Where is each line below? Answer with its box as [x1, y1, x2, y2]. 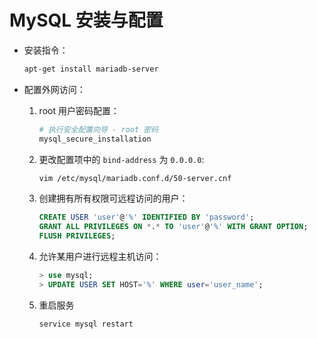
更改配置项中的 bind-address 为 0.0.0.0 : [38, 153, 205, 165]
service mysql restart [38, 319, 134, 329]
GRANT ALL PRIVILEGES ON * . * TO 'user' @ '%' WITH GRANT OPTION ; [38, 222, 309, 232]
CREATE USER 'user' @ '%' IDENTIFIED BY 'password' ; [38, 212, 255, 223]
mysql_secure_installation [38, 134, 152, 144]
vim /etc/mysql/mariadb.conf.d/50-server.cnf [38, 173, 232, 183]
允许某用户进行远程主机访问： [38, 251, 162, 263]
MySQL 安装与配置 [9, 9, 164, 32]
